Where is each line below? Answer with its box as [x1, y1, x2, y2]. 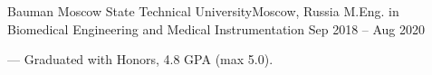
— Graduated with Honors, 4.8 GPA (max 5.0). [7, 50, 274, 69]
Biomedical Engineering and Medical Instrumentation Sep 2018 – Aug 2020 [7, 19, 426, 38]
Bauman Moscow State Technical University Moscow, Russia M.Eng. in [7, 2, 399, 20]
